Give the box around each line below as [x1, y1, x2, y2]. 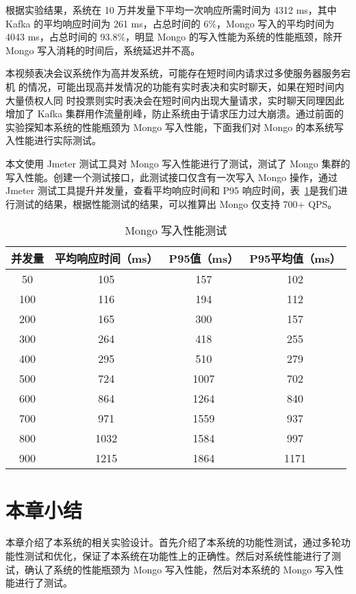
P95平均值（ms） [249, 250, 341, 267]
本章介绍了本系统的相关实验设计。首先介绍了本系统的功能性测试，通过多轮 [5, 535, 341, 549]
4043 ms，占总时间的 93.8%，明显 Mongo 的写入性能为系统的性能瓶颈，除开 [5, 29, 342, 44]
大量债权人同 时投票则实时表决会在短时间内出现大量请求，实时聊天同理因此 [5, 93, 344, 107]
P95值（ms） [168, 250, 239, 267]
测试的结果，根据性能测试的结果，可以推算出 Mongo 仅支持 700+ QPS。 [14, 196, 338, 211]
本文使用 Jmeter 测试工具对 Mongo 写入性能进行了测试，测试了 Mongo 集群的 [5, 156, 351, 170]
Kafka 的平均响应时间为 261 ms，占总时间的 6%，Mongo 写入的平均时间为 [5, 16, 335, 30]
